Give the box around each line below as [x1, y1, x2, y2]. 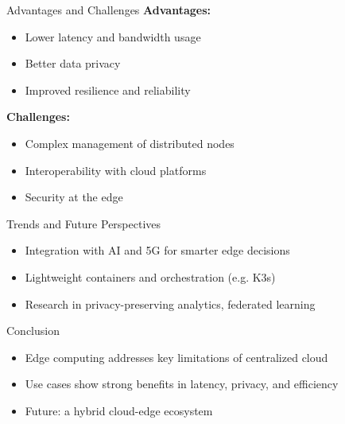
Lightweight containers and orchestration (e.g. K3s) [25, 268, 276, 285]
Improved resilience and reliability [25, 81, 191, 98]
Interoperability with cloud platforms [25, 161, 207, 178]
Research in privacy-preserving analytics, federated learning [25, 295, 316, 312]
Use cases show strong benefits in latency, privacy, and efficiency [25, 375, 339, 392]
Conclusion [6, 322, 60, 339]
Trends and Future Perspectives [6, 215, 161, 231]
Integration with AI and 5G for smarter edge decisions [25, 242, 290, 259]
